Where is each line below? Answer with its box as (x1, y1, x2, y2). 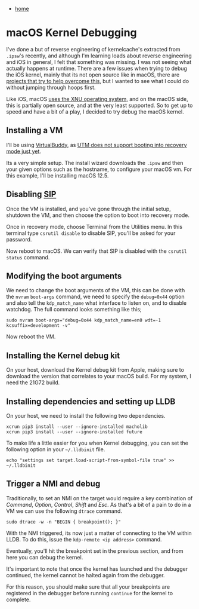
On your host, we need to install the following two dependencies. (6, 412, 166, 419)
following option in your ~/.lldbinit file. (6, 446, 105, 453)
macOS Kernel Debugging (6, 26, 137, 39)
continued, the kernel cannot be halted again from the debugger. (6, 571, 165, 579)
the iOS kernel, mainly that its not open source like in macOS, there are (6, 71, 180, 78)
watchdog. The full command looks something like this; (6, 306, 142, 313)
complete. (6, 596, 31, 603)
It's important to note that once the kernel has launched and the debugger (6, 565, 188, 573)
